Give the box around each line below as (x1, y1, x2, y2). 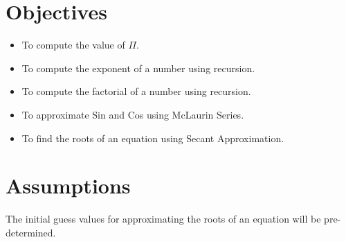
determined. (6, 225, 56, 239)
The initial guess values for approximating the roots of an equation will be (6, 211, 321, 226)
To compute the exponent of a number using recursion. (21, 60, 255, 75)
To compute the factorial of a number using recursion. (21, 84, 251, 98)
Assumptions (6, 171, 131, 200)
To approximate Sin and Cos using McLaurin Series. (21, 107, 244, 121)
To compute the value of (21, 37, 125, 52)
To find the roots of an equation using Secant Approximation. (21, 130, 284, 145)
